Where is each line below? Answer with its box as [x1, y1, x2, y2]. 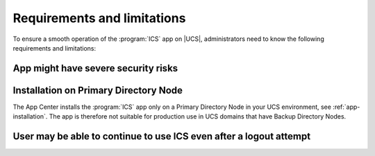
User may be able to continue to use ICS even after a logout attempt [12, 130, 311, 142]
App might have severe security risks [12, 62, 178, 74]
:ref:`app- [332, 103, 360, 111]
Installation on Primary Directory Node [12, 84, 183, 96]
